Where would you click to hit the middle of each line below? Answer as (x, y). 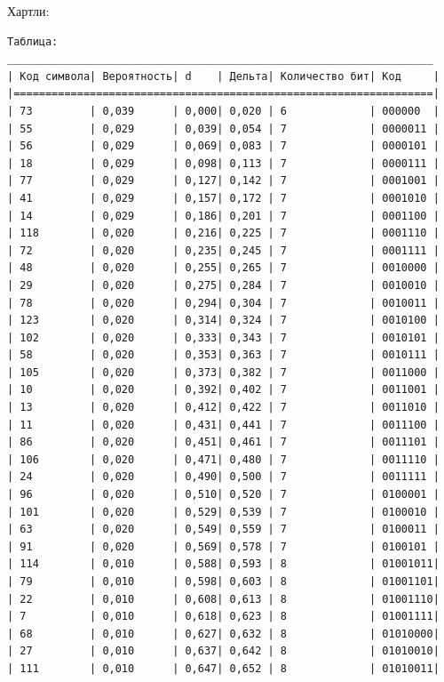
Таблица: (33, 41)
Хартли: (28, 11)
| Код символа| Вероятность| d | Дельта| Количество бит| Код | (223, 76)
